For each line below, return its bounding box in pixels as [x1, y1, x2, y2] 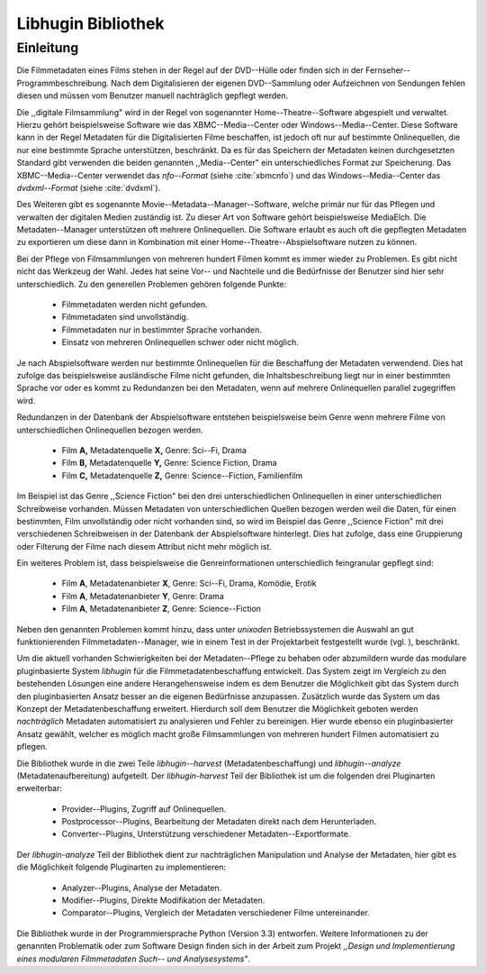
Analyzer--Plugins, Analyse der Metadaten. [61, 882, 222, 893]
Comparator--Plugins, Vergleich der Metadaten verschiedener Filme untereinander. [61, 907, 370, 918]
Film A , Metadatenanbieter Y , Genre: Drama [61, 590, 224, 601]
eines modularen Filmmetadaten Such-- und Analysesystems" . [16, 953, 251, 964]
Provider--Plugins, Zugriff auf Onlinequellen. [61, 803, 227, 815]
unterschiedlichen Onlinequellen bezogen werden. [16, 424, 203, 435]
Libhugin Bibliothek [16, 14, 166, 33]
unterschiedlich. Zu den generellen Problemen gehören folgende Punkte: [16, 278, 287, 289]
